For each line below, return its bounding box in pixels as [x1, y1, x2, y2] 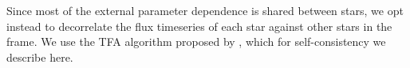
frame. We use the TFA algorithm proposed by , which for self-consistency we [6, 33, 386, 50]
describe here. [6, 48, 73, 65]
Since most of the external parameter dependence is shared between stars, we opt [6, 2, 404, 18]
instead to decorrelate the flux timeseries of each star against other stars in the [6, 17, 392, 34]
